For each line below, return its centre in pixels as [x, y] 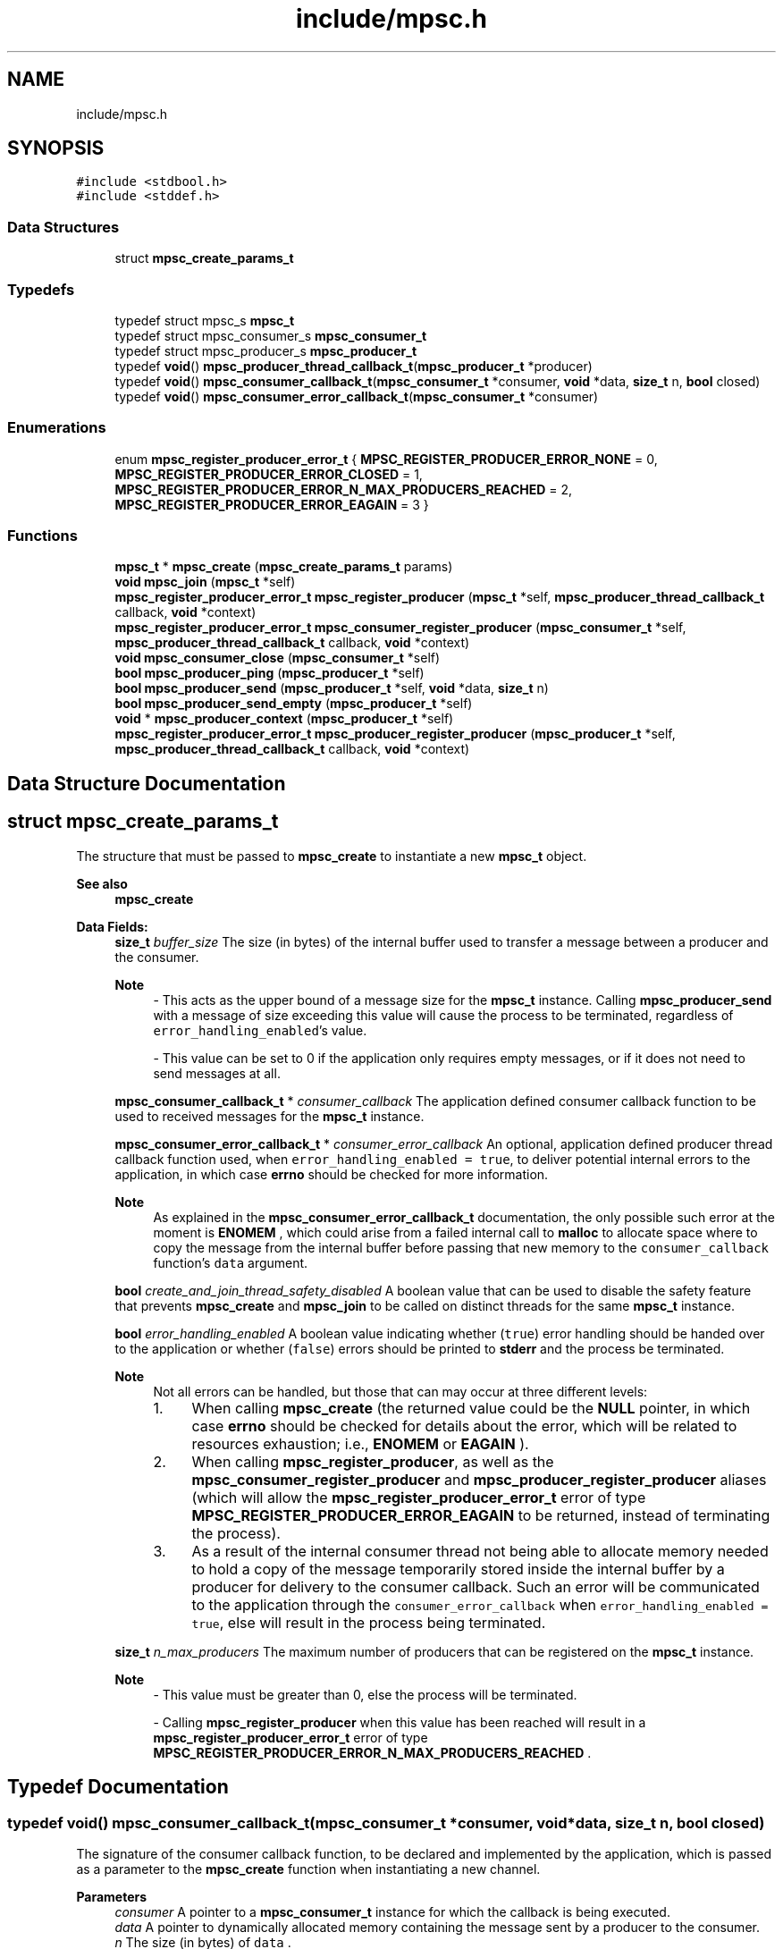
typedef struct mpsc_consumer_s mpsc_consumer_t [271, 335]
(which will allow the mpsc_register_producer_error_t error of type [419, 1497]
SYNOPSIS [56, 148]
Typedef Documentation [118, 1787]
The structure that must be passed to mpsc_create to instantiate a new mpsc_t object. [332, 856]
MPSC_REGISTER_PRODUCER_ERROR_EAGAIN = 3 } [272, 504]
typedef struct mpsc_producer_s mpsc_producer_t [266, 350]
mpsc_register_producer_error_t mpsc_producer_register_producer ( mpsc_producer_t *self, [395, 734]
